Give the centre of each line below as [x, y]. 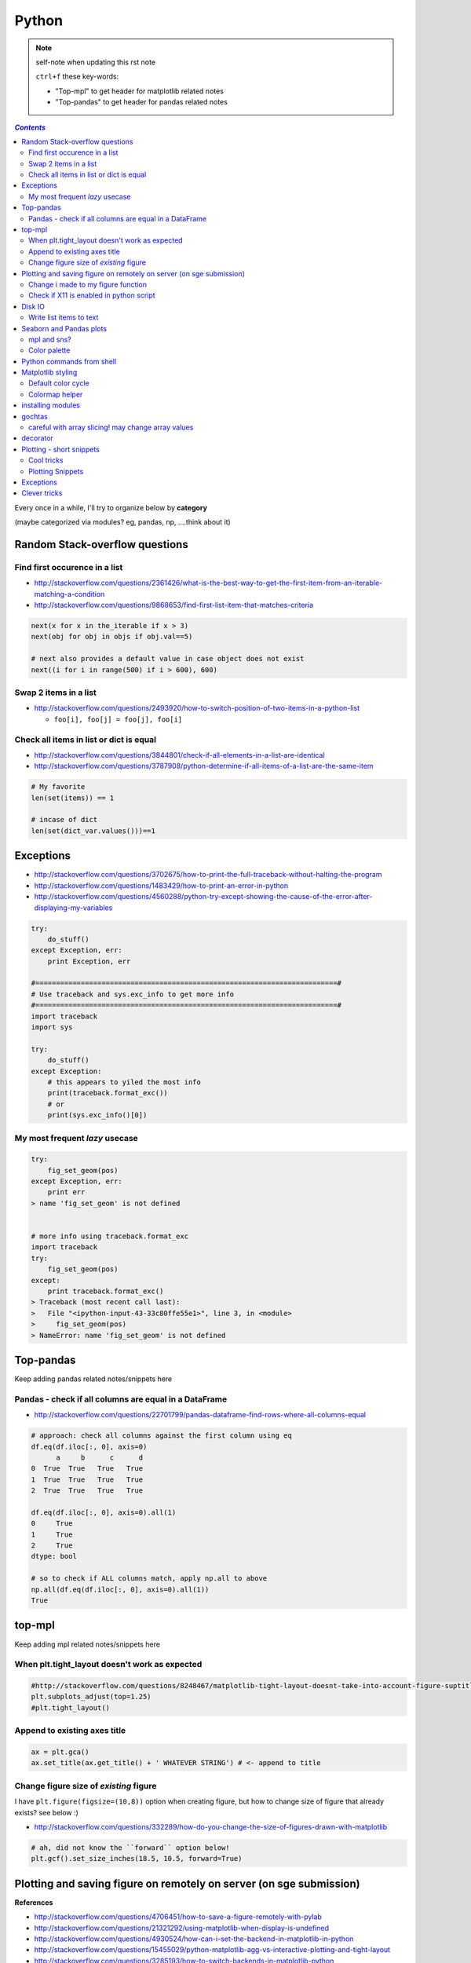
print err [66, 1192]
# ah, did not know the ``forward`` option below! [131, 1848]
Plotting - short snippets [60, 449]
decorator [38, 438]
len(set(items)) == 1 [73, 798]
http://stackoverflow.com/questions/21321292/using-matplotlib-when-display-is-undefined [182, 1928]
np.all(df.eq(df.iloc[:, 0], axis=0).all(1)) [120, 1589]
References [34, 1902]
